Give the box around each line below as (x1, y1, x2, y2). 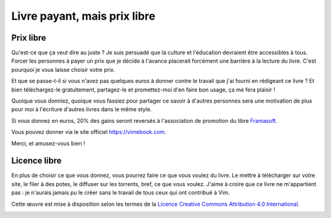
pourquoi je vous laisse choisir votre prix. (11, 66, 116, 73)
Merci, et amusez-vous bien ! (11, 139, 85, 147)
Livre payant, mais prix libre (11, 9, 156, 23)
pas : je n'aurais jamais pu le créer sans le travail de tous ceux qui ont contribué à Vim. (11, 189, 230, 197)
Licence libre (11, 155, 62, 166)
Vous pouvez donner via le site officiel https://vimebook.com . (11, 128, 167, 136)
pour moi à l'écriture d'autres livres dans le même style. (11, 106, 152, 113)
